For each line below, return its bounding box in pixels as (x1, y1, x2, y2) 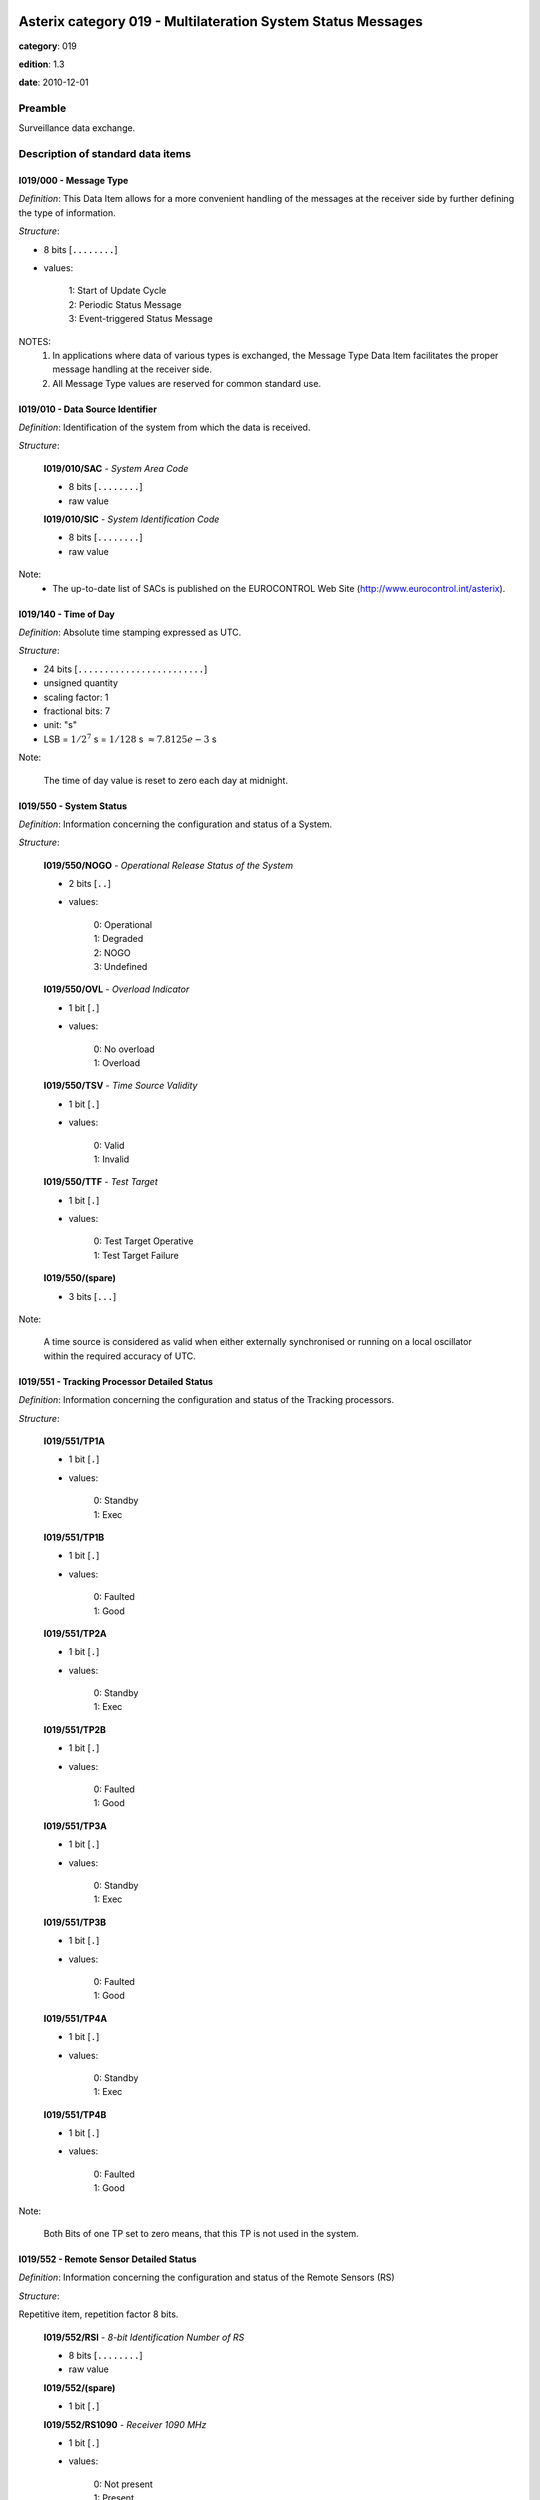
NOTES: (18, 335, 52, 347)
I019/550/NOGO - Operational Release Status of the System (43, 859, 294, 871)
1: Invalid (93, 1153, 130, 1165)
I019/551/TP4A (43, 2012, 108, 2024)
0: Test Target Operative (93, 1235, 194, 1247)
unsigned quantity (43, 677, 119, 689)
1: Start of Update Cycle (68, 285, 167, 297)
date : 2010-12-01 (18, 76, 89, 89)
